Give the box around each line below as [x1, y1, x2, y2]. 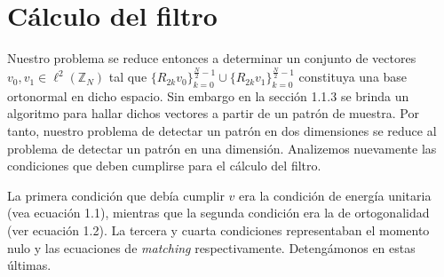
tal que [108, 67, 147, 86]
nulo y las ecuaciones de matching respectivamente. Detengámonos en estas [7, 238, 416, 257]
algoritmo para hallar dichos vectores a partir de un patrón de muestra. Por [7, 104, 419, 123]
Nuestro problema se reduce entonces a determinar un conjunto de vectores [7, 49, 416, 67]
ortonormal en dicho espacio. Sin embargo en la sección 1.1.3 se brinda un [7, 86, 409, 105]
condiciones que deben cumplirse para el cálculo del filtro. [7, 156, 321, 175]
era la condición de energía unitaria [239, 186, 432, 204]
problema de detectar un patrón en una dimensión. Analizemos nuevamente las [7, 138, 437, 157]
